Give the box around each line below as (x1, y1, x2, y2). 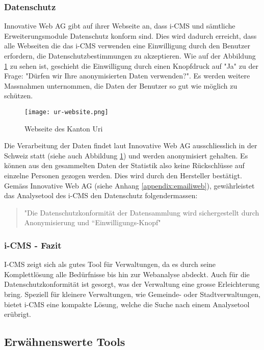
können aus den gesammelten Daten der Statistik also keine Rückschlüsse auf (4, 160, 245, 171)
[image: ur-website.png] (24, 108, 109, 116)
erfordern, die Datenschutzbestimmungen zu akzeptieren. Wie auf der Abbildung (4, 50, 256, 61)
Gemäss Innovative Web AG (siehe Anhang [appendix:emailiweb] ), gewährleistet (4, 180, 255, 191)
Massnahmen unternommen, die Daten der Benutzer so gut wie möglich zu (4, 80, 237, 91)
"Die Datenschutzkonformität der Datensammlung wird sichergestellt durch (24, 207, 259, 218)
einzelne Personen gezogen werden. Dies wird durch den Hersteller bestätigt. (4, 170, 242, 180)
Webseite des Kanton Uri (24, 123, 103, 133)
